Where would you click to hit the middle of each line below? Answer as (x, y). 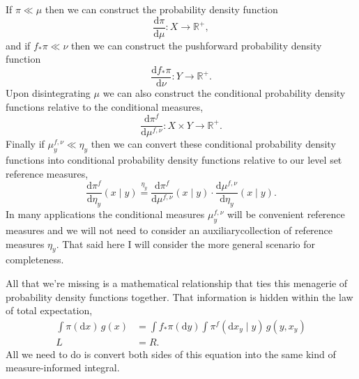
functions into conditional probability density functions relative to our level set (174, 160)
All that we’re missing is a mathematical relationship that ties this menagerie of (177, 283)
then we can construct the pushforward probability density (196, 45)
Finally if (25, 144)
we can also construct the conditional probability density (224, 92)
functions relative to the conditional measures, (105, 106)
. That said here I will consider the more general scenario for (186, 243)
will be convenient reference (286, 214)
